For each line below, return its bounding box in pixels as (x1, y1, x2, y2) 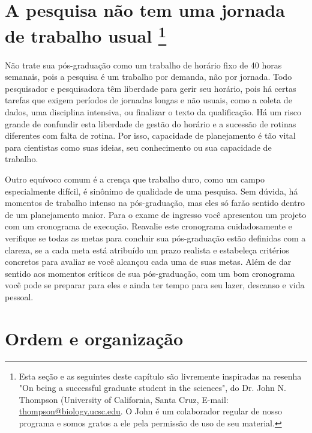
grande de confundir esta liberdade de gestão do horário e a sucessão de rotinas (5, 117, 296, 130)
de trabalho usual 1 (5, 21, 167, 48)
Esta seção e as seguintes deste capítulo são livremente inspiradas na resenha (19, 369, 302, 382)
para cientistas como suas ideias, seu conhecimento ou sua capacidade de (5, 141, 272, 153)
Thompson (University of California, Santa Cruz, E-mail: (19, 393, 229, 405)
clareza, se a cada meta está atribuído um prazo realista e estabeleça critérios (5, 243, 289, 256)
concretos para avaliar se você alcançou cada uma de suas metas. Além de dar (5, 255, 292, 268)
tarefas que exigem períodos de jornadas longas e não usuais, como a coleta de (5, 94, 292, 106)
